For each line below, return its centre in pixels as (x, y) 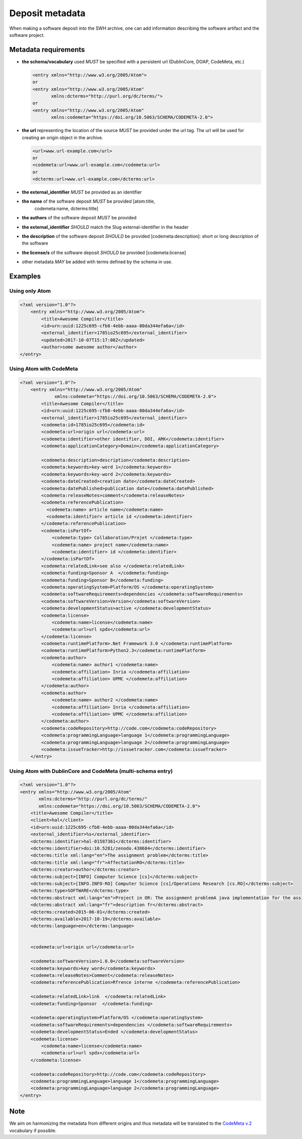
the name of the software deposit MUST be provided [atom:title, (89, 201)
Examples (25, 277)
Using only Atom (30, 291)
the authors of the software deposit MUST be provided (79, 218)
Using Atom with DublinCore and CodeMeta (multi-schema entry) (91, 771)
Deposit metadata (47, 13)
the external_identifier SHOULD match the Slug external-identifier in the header (105, 227)
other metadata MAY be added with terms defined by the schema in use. (97, 262)
